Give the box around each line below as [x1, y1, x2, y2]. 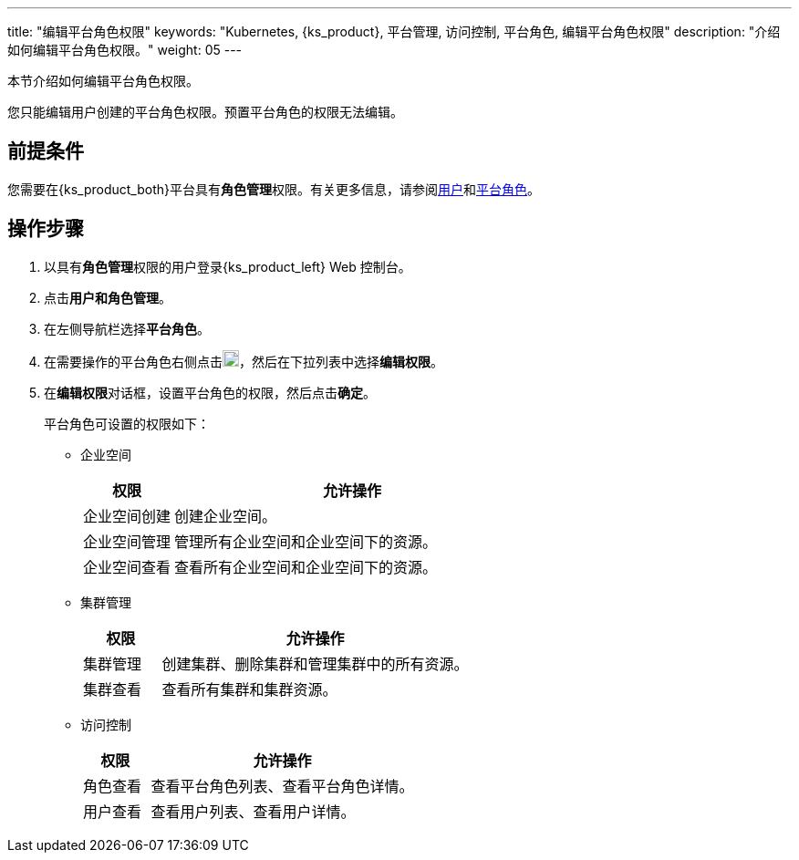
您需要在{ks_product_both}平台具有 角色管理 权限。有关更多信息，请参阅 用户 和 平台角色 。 [7, 181, 540, 197]
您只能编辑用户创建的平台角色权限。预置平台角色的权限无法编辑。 [7, 104, 403, 119]
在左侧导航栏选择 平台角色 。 [44, 320, 210, 337]
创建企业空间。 [174, 506, 277, 525]
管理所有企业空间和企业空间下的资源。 [174, 532, 438, 551]
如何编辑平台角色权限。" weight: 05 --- [7, 42, 243, 57]
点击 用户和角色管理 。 [44, 289, 171, 306]
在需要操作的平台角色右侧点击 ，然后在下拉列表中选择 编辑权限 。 [44, 353, 443, 369]
